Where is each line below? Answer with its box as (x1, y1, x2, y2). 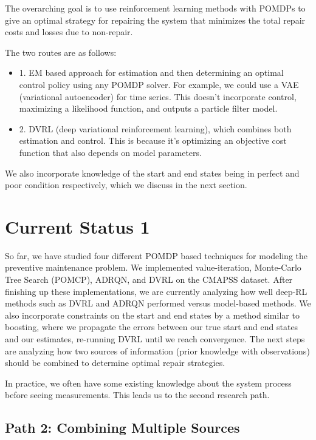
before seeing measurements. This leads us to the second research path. (5, 388, 270, 401)
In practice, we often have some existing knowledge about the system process (5, 376, 292, 389)
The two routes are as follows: (5, 46, 117, 58)
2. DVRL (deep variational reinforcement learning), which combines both (19, 122, 292, 135)
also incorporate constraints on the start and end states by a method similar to (5, 308, 300, 321)
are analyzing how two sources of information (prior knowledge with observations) (5, 344, 310, 357)
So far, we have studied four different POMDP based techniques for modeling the (5, 249, 307, 262)
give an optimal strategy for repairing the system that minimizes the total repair (5, 13, 306, 26)
